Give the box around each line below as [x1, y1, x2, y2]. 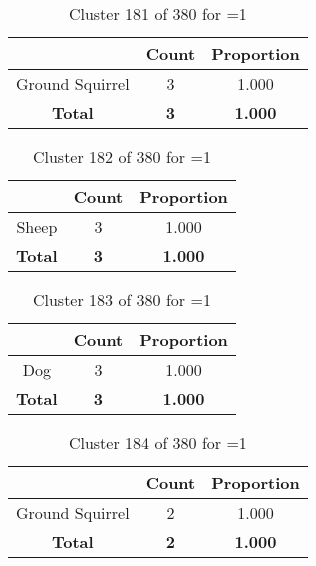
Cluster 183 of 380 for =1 [32, 288, 211, 311]
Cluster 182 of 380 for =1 [32, 145, 211, 168]
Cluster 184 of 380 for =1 [68, 431, 247, 454]
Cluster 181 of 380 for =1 [68, 2, 247, 25]
